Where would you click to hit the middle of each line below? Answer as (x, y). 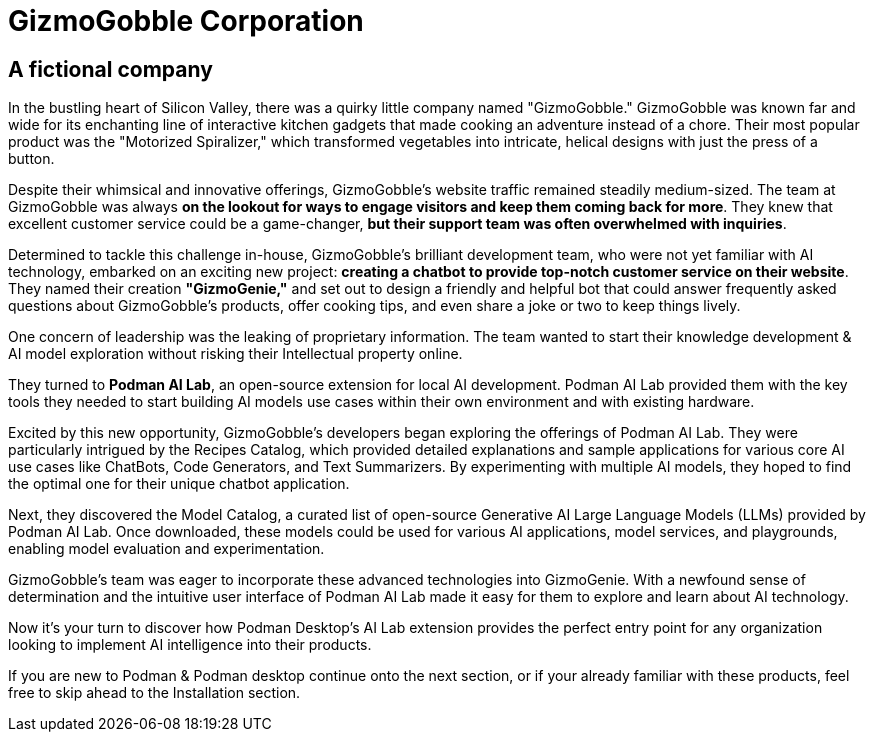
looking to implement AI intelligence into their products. (190, 645)
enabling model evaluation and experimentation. (166, 549)
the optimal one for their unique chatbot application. (179, 484)
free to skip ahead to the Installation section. (154, 693)
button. (31, 159)
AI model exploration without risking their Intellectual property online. (235, 354)
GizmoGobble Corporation (186, 21)
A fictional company (110, 69)
